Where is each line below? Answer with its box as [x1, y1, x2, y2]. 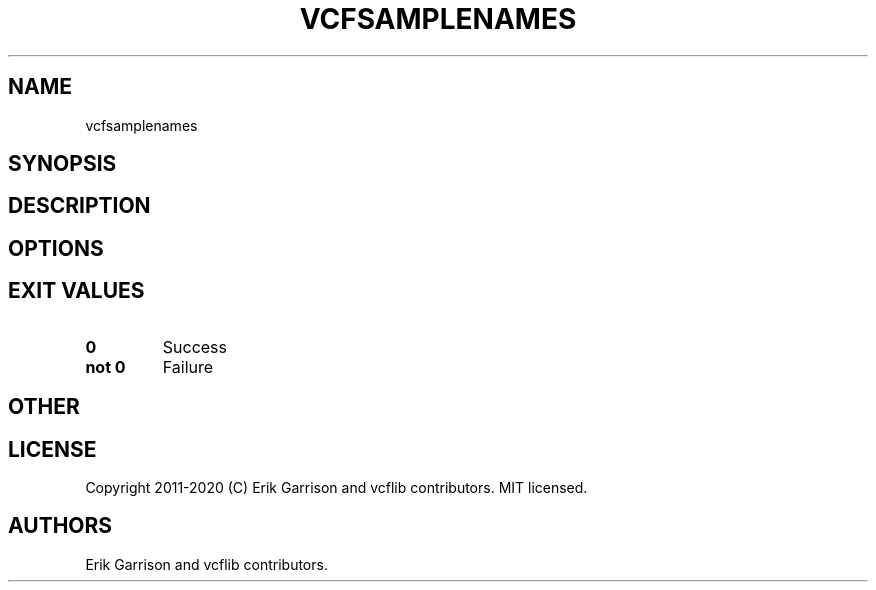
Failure [162, 356, 214, 377]
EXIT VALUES [8, 278, 145, 304]
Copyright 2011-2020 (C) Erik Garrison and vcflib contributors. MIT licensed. [85, 478, 588, 496]
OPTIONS [8, 235, 104, 261]
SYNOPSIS [8, 151, 117, 177]
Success [162, 336, 228, 357]
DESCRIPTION [8, 193, 151, 219]
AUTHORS [8, 513, 113, 539]
